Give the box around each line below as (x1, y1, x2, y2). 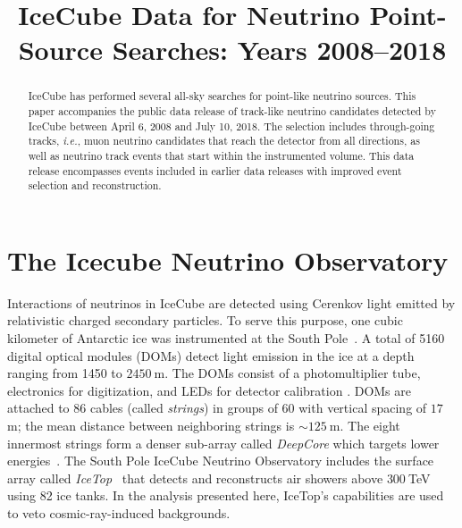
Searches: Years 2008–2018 (112, 31, 447, 68)
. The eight (340, 416, 400, 435)
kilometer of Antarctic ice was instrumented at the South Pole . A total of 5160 (7, 329, 445, 348)
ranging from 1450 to (7, 364, 122, 382)
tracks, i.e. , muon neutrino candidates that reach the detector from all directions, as (28, 133, 420, 148)
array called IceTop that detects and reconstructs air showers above (7, 468, 383, 487)
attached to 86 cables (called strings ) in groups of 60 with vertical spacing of (7, 398, 427, 417)
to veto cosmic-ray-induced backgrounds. (7, 504, 231, 523)
